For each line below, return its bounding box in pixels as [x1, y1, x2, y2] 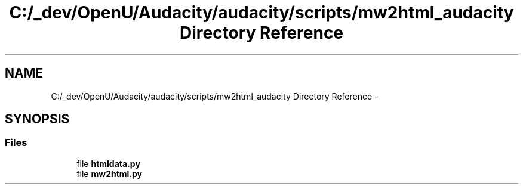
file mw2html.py [76, 168, 143, 179]
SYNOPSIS [5, 111, 70, 127]
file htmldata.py [76, 158, 140, 169]
